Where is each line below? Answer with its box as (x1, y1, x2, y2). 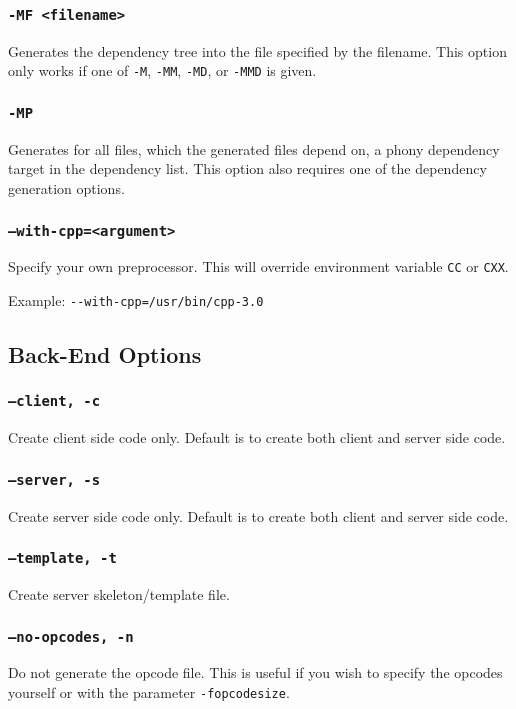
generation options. (8, 178, 125, 198)
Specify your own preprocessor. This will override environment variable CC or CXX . (8, 256, 509, 277)
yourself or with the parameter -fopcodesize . (8, 681, 290, 702)
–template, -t (8, 550, 117, 567)
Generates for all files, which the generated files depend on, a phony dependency (8, 138, 500, 159)
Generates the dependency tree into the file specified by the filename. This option (8, 40, 507, 61)
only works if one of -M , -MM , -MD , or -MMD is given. (8, 60, 317, 81)
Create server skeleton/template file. (8, 584, 230, 604)
